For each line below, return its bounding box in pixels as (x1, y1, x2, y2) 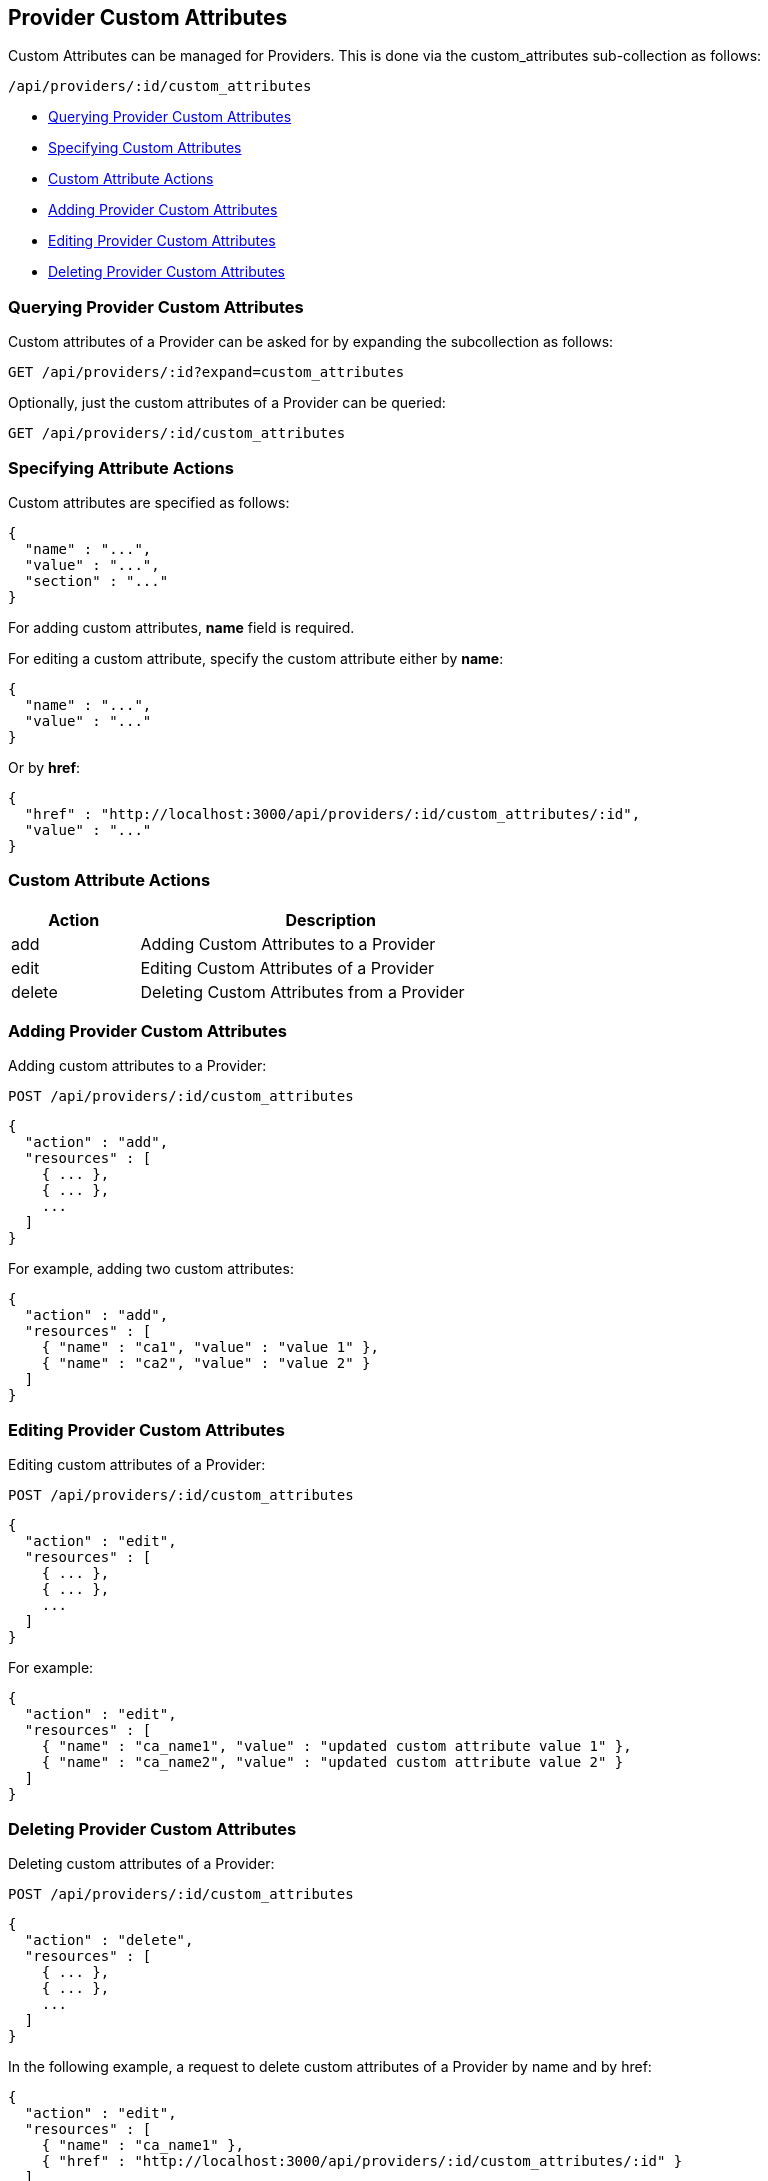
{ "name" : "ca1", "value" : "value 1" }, (41, 1339, 379, 1356)
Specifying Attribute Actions (8, 457, 234, 478)
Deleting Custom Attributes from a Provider (140, 981, 465, 1002)
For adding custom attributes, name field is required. (8, 618, 355, 636)
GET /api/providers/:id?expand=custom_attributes (8, 364, 405, 381)
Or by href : (8, 758, 81, 776)
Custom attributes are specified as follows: (8, 493, 290, 511)
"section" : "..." (24, 572, 169, 589)
